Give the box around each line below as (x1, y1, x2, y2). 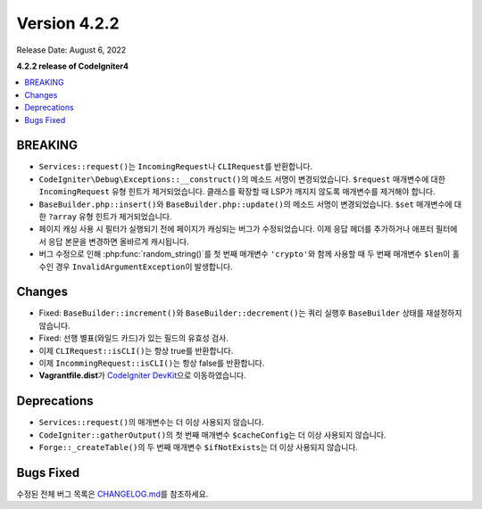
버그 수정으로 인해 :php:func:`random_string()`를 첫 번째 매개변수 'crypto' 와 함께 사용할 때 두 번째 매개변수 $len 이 (38, 249, 451, 259)
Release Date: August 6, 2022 (16, 45, 127, 55)
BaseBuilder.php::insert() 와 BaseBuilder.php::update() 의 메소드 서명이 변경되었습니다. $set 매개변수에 (38, 199, 453, 209)
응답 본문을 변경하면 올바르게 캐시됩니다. (47, 236, 189, 247)
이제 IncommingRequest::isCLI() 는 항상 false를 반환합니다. (38, 357, 265, 368)
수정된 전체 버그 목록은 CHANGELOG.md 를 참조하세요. (16, 488, 209, 499)
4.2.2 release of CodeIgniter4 (16, 61, 129, 71)
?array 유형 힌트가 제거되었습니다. (47, 210, 172, 222)
